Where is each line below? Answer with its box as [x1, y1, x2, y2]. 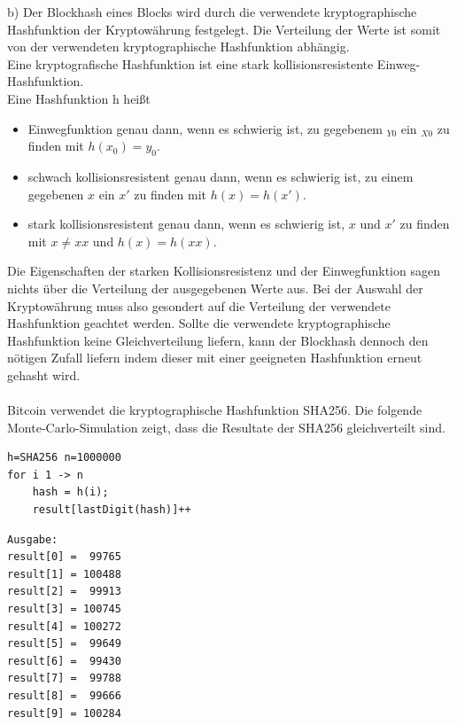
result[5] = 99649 [7, 637, 121, 651]
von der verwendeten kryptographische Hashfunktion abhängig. [7, 37, 350, 56]
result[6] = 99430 [7, 654, 121, 667]
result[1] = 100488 [7, 567, 121, 581]
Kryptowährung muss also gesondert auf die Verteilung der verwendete [7, 296, 391, 315]
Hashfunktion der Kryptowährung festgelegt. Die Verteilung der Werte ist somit [7, 19, 441, 38]
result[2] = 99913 [7, 585, 121, 598]
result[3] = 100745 [7, 603, 121, 616]
